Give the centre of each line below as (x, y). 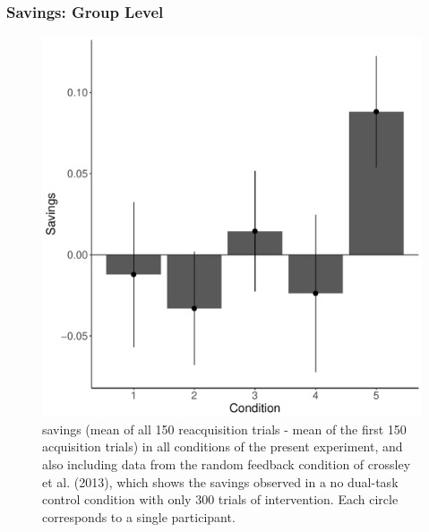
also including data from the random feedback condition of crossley (227, 464)
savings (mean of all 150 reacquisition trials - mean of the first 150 (224, 429)
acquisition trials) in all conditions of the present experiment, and (223, 446)
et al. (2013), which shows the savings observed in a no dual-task (220, 481)
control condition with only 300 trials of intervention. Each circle (220, 499)
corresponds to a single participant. (139, 516)
